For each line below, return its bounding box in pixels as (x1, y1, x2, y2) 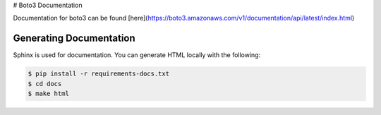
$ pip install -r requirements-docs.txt (28, 70, 169, 78)
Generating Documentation (13, 32, 135, 44)
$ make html (28, 90, 70, 98)
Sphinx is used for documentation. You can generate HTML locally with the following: (13, 51, 261, 59)
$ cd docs (28, 80, 62, 87)
